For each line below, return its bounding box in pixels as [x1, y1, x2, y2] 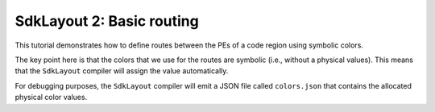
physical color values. [14, 93, 88, 102]
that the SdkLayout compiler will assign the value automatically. [14, 66, 229, 76]
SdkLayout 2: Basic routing [14, 12, 199, 30]
